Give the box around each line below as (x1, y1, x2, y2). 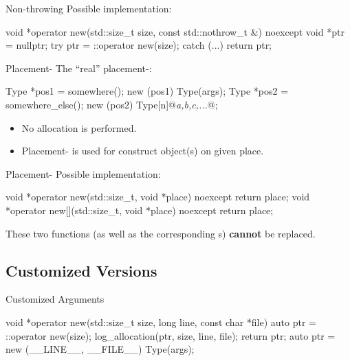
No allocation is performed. (21, 120, 137, 135)
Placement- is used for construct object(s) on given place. (21, 143, 264, 158)
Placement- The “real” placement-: (6, 60, 152, 75)
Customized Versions (6, 259, 157, 281)
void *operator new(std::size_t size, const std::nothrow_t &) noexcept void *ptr (6, 24, 344, 38)
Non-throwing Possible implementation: (6, 1, 172, 15)
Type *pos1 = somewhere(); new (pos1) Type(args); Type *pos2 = (6, 84, 289, 98)
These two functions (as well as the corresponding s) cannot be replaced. (6, 226, 316, 240)
